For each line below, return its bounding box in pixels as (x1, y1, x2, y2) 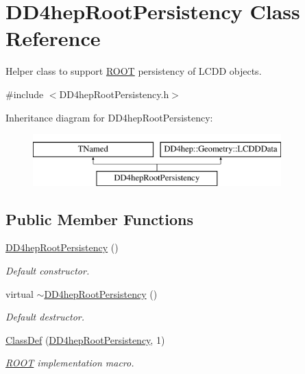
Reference (5, 24, 101, 52)
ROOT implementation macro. (5, 355, 134, 370)
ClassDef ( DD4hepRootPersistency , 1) (5, 332, 165, 347)
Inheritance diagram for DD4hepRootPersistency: (5, 110, 213, 124)
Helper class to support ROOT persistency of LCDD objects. (5, 64, 262, 78)
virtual (5, 286, 34, 301)
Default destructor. (5, 309, 85, 324)
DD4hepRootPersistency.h (59, 86, 169, 101)
